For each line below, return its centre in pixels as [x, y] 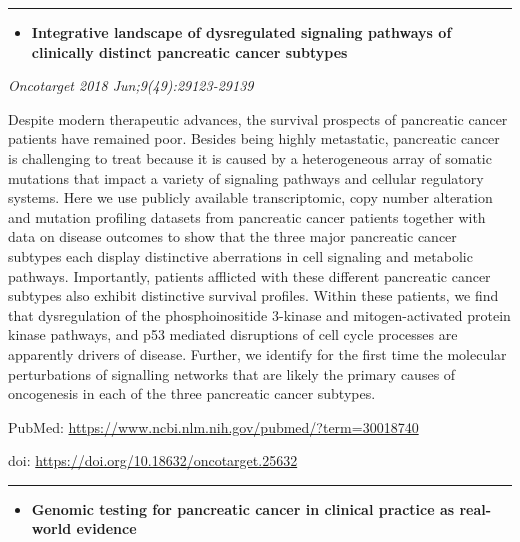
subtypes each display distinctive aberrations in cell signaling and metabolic [240, 255]
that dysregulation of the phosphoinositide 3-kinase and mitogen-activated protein [259, 314]
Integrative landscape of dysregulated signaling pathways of [241, 32]
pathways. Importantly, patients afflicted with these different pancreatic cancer [249, 275]
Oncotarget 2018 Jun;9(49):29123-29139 [131, 85]
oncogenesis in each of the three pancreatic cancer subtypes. [192, 393]
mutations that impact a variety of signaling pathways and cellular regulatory [246, 177]
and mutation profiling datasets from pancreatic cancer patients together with [247, 216]
